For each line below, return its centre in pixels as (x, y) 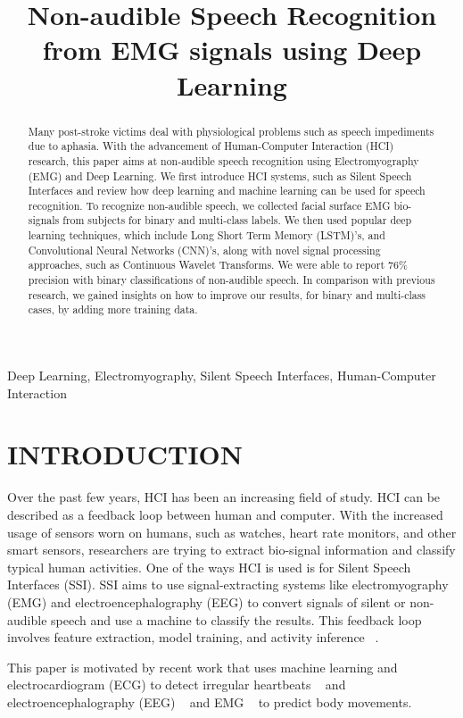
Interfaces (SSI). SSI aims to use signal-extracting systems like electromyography (228, 584)
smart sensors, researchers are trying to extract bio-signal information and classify (231, 550)
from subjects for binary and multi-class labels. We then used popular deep (237, 220)
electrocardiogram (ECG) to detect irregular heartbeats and (177, 685)
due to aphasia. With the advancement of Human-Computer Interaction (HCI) (211, 146)
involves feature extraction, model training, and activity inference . (193, 637)
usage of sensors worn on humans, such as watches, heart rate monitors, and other (232, 532)
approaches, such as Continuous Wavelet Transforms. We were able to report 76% (218, 265)
